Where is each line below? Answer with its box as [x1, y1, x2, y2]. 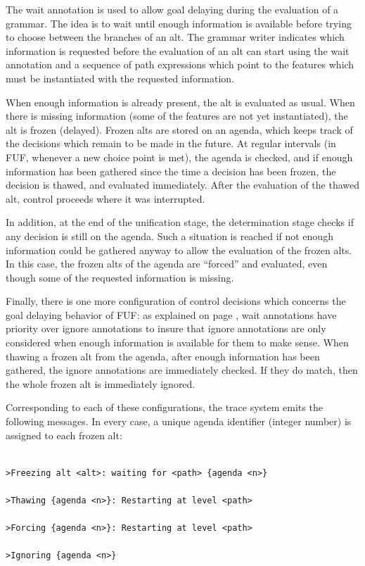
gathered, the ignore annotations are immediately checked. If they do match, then [6, 363, 358, 377]
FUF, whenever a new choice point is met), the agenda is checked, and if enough [6, 149, 353, 164]
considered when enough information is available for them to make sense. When [6, 335, 349, 350]
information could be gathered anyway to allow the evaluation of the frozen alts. [6, 242, 352, 257]
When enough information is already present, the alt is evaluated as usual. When [6, 94, 355, 109]
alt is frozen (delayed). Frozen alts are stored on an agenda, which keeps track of [6, 122, 353, 137]
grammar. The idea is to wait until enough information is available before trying [6, 15, 352, 30]
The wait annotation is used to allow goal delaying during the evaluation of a [6, 2, 339, 16]
